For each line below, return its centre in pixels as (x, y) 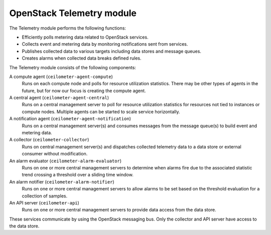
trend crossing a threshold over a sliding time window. (78, 175)
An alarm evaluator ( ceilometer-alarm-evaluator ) (65, 161)
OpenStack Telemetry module (73, 13)
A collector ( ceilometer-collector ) (49, 140)
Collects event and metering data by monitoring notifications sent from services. (105, 44)
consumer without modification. (55, 154)
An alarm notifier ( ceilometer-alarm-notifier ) (62, 182)
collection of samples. (45, 196)
